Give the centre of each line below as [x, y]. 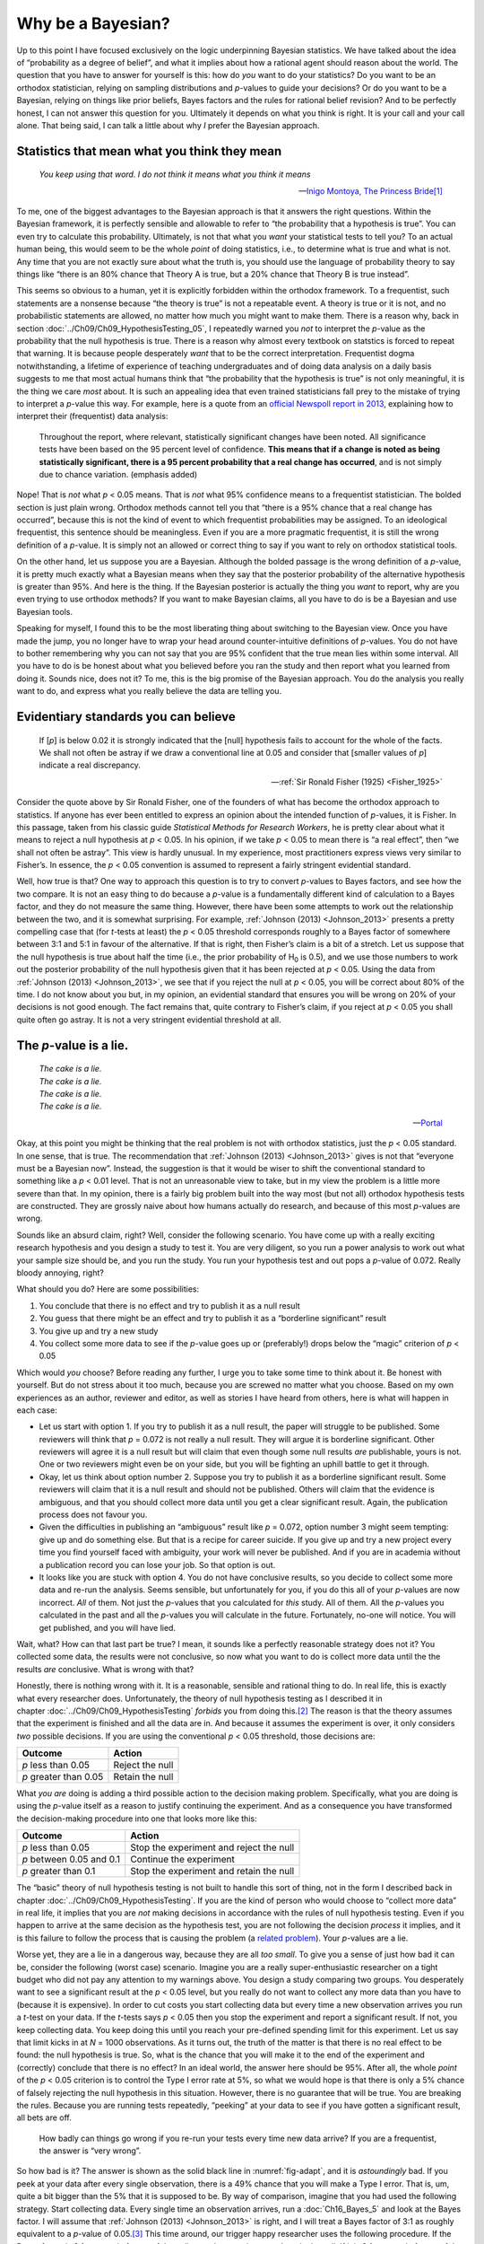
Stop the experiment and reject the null [212, 1847]
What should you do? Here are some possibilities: [108, 1289]
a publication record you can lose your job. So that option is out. [157, 1565]
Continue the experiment [182, 1860]
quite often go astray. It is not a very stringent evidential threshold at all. [149, 1020]
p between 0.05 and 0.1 [71, 1860]
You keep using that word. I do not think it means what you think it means [175, 174]
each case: [37, 1410]
